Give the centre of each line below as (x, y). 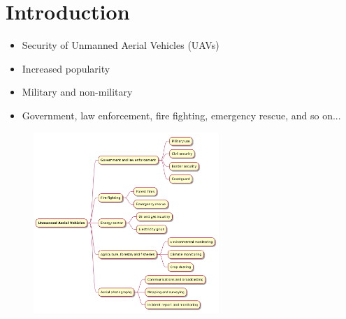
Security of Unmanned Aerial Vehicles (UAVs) (121, 45)
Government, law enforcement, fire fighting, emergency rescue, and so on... (181, 115)
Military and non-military (77, 92)
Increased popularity (66, 68)
